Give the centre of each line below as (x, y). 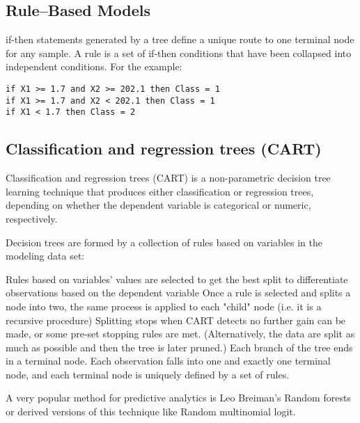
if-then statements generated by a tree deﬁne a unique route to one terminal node (180, 39)
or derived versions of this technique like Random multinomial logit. (151, 412)
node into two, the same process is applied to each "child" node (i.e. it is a (164, 306)
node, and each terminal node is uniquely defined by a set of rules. (148, 374)
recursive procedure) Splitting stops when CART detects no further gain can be (176, 320)
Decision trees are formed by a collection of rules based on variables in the (164, 242)
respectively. (32, 218)
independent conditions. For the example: (94, 66)
